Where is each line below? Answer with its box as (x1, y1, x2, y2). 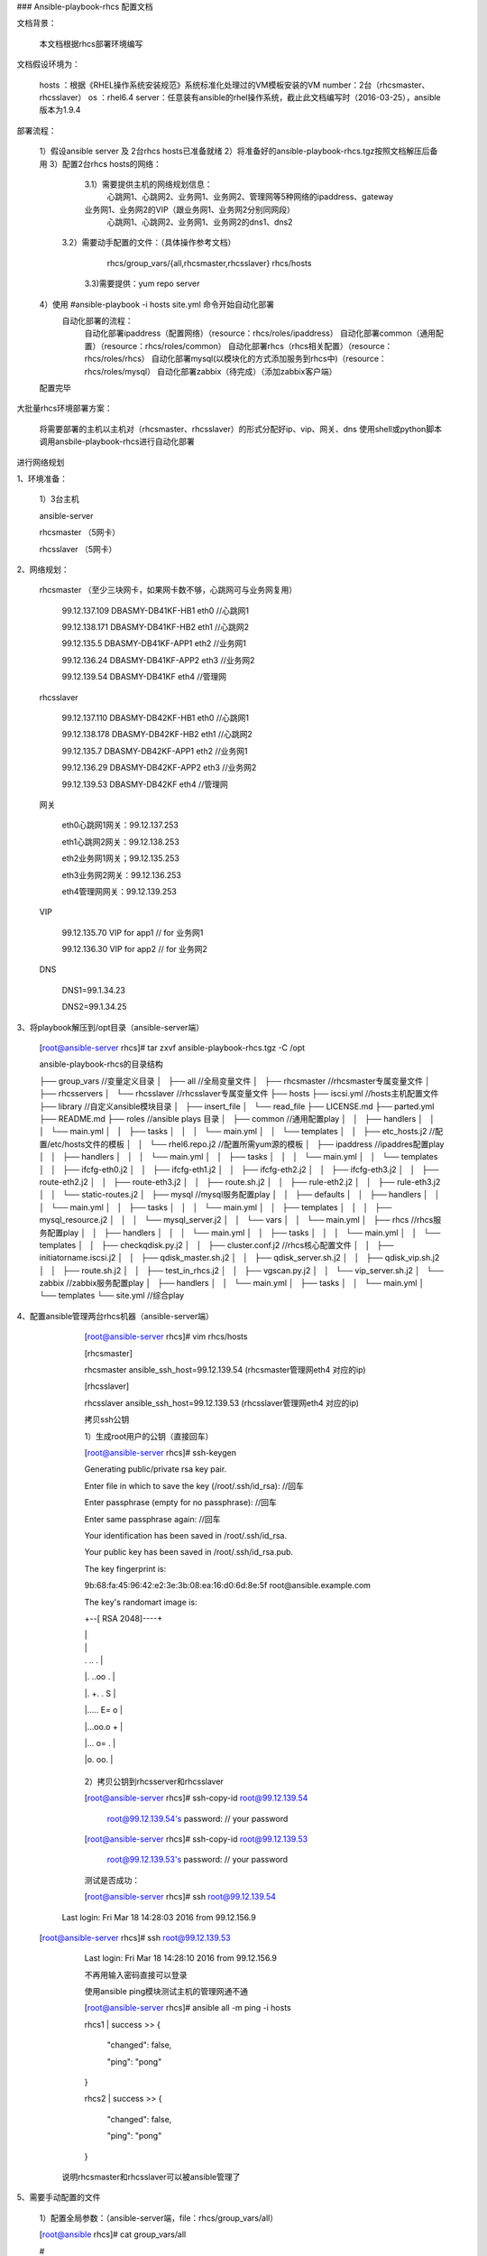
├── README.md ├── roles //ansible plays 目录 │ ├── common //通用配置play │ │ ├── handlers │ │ (39, 1114, 436, 1123)
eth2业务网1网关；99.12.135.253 (61, 853, 179, 864)
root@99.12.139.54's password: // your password (106, 1813, 289, 1824)
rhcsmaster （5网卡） (39, 527, 121, 538)
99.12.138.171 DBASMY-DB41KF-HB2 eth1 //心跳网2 (61, 622, 250, 633)
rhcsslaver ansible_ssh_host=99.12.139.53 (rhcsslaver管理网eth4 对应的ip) (84, 1397, 360, 1408)
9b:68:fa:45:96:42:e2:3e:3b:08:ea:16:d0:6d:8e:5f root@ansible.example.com (84, 1580, 372, 1591)
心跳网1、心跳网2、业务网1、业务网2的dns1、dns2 (106, 217, 293, 227)
